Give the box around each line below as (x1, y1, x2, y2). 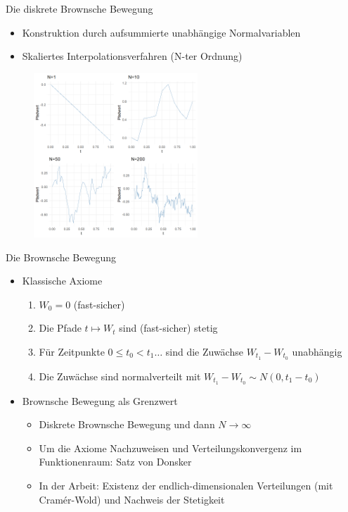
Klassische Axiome (22, 273, 103, 288)
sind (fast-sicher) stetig (119, 320, 218, 335)
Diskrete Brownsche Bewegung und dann (39, 417, 215, 432)
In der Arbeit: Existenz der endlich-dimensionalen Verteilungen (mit (39, 478, 333, 493)
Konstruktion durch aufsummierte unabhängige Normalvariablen (22, 25, 301, 39)
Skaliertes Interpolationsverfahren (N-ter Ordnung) (22, 49, 243, 63)
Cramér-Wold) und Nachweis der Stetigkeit (39, 492, 225, 506)
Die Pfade (39, 320, 82, 335)
